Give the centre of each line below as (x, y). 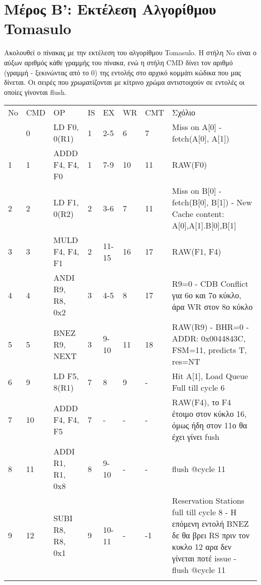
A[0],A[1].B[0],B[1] (204, 225)
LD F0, (66, 127)
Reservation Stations (208, 501)
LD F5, (66, 376)
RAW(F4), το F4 (202, 402)
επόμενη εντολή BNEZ (210, 524)
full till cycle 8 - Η (204, 512)
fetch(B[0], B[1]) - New (212, 202)
